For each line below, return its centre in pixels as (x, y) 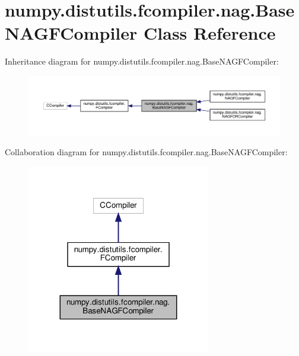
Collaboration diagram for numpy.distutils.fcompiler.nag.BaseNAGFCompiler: (146, 152)
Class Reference (210, 33)
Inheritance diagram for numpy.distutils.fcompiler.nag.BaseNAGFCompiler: (142, 61)
